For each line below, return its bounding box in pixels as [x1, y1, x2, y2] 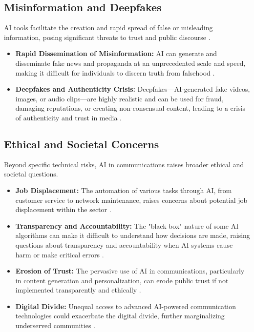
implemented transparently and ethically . [15, 285, 141, 295]
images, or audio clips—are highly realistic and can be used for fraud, [15, 93, 224, 103]
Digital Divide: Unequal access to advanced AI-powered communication [15, 301, 236, 311]
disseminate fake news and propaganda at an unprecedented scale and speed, [15, 58, 246, 68]
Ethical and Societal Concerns [4, 136, 159, 151]
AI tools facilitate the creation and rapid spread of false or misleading [4, 22, 213, 33]
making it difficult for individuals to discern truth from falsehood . [15, 67, 215, 78]
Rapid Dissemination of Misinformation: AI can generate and [15, 48, 217, 59]
